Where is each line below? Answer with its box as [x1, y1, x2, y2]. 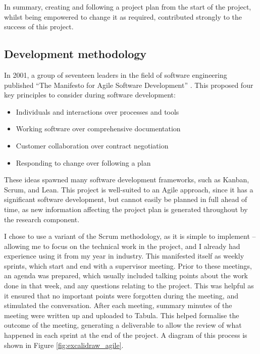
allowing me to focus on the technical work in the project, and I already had [4, 240, 240, 251]
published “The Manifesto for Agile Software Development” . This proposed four [4, 79, 253, 90]
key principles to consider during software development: [4, 89, 176, 100]
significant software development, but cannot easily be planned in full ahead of [4, 194, 247, 205]
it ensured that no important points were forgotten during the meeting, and [4, 290, 238, 300]
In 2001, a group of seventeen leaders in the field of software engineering [4, 69, 227, 80]
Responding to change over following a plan [16, 157, 151, 168]
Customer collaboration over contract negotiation [16, 140, 169, 150]
